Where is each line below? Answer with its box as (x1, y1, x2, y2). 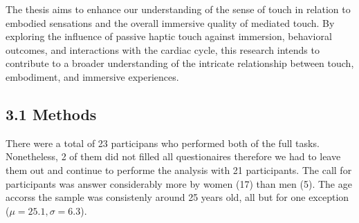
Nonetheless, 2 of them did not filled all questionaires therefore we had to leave (6, 149, 341, 164)
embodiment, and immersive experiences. (6, 69, 179, 84)
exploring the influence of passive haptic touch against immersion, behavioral (6, 29, 332, 43)
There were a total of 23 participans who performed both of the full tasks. (6, 135, 320, 150)
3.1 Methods (6, 103, 97, 124)
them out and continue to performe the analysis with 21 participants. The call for (6, 162, 352, 177)
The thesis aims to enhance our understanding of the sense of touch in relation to (6, 2, 351, 16)
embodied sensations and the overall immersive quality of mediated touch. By (6, 15, 335, 30)
